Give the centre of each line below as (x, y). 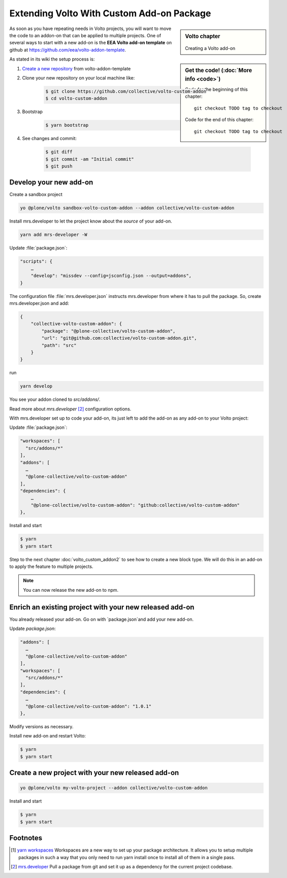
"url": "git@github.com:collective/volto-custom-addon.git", (119, 338)
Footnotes (26, 838)
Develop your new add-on (51, 183)
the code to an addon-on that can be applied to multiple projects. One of (85, 35)
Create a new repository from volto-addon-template (76, 68)
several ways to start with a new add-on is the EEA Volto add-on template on (91, 43)
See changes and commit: (50, 139)
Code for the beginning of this (217, 89)
